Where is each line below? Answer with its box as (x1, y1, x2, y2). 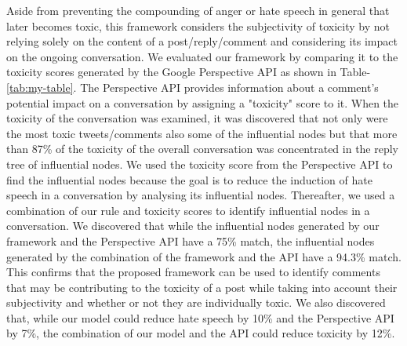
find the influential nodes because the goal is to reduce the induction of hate (6, 171, 372, 188)
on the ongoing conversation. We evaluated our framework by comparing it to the (6, 48, 398, 64)
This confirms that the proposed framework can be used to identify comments (6, 264, 380, 280)
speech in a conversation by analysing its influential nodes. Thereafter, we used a (6, 187, 395, 203)
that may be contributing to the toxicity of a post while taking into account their (6, 279, 398, 295)
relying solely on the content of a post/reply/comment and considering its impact (6, 33, 398, 49)
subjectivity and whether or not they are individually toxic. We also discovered (6, 294, 386, 311)
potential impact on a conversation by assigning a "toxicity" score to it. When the (6, 94, 399, 111)
